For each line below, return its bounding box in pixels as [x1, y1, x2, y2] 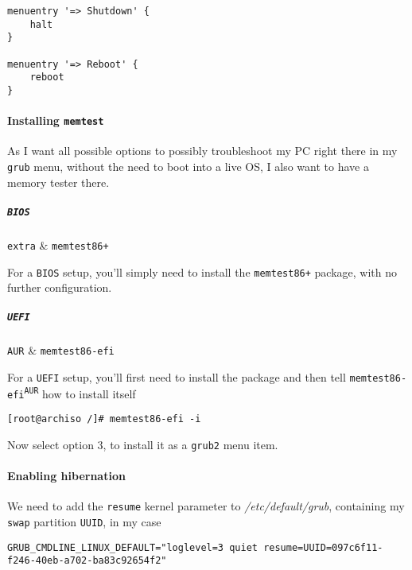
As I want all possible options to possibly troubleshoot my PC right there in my [7, 142, 398, 159]
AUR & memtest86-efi [7, 342, 115, 359]
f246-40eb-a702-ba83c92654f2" [7, 555, 167, 567]
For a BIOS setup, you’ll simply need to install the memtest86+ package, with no [7, 263, 397, 280]
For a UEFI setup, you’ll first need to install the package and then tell [7, 369, 346, 386]
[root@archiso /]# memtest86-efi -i [7, 413, 201, 425]
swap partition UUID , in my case [7, 513, 161, 529]
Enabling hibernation [7, 467, 126, 483]
